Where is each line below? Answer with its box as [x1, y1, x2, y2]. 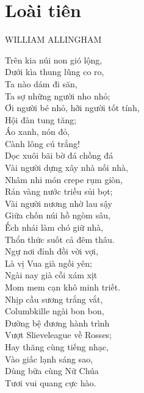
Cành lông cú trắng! [5, 137, 80, 150]
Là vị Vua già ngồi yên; [5, 256, 92, 269]
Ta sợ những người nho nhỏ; [5, 89, 110, 102]
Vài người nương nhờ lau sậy [5, 196, 112, 209]
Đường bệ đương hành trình [5, 316, 110, 329]
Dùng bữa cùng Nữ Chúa [5, 364, 99, 377]
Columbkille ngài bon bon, [5, 305, 104, 317]
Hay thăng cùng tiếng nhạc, [5, 340, 109, 353]
